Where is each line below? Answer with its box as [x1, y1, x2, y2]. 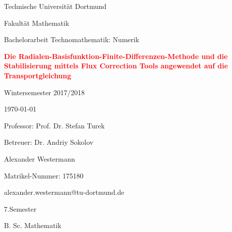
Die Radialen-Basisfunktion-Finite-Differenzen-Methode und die [4, 51, 228, 61]
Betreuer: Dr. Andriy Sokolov [4, 137, 94, 147]
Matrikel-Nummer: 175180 [4, 170, 84, 180]
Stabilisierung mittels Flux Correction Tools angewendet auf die [4, 60, 228, 71]
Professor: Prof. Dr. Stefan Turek [4, 120, 105, 130]
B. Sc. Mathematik [4, 220, 61, 231]
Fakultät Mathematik [4, 17, 69, 28]
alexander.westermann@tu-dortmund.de [4, 187, 124, 197]
